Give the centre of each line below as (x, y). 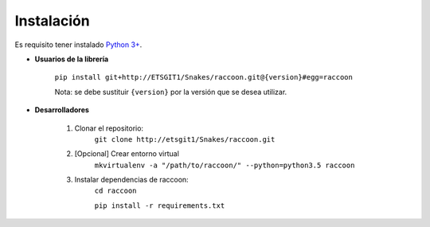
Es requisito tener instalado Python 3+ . (78, 45)
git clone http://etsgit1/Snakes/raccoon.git (185, 139)
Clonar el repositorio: (109, 128)
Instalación (53, 21)
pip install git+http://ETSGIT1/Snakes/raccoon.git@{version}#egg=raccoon (204, 77)
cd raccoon (115, 191)
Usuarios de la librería (72, 59)
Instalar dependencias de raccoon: (131, 180)
